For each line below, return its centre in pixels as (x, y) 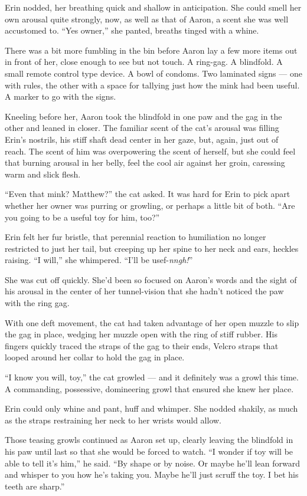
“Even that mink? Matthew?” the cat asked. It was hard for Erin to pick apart (148, 194)
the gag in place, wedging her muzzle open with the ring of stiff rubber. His (141, 334)
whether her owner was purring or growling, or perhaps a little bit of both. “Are (150, 205)
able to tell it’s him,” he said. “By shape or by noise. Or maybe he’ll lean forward (152, 463)
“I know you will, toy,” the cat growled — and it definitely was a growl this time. (152, 377)
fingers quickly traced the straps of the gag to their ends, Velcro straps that (142, 345)
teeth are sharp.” (35, 486)
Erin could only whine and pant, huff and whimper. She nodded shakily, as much (151, 408)
